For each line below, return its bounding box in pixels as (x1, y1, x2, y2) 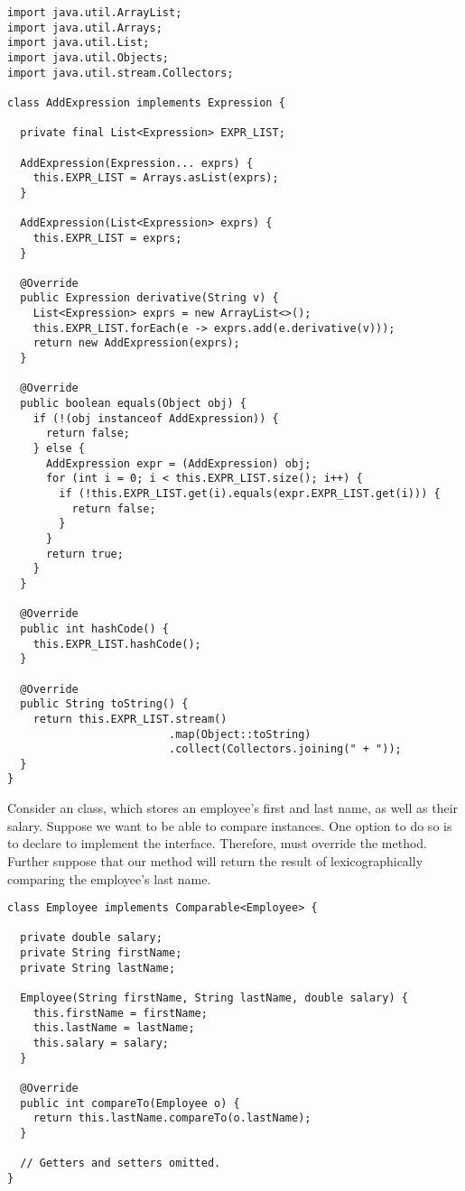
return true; (45, 547, 124, 560)
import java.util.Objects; (7, 51, 169, 64)
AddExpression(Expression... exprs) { (20, 156, 254, 170)
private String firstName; (20, 946, 182, 960)
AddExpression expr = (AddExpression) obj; (45, 457, 312, 470)
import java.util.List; (7, 36, 150, 50)
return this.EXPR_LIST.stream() (33, 712, 228, 725)
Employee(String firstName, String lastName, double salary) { (20, 992, 408, 1005)
